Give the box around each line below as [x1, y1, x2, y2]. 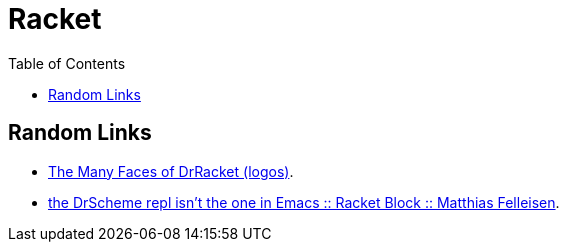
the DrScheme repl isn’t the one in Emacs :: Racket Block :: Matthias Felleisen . [48, 193, 560, 211]
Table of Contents [8, 54, 126, 72]
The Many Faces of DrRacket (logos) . [48, 162, 294, 180]
